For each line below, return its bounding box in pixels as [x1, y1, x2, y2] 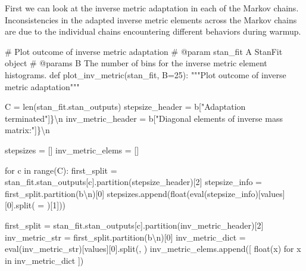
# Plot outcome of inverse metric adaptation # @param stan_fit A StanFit [5, 45, 283, 57]
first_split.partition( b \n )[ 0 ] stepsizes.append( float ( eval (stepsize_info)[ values [5, 187, 283, 199]
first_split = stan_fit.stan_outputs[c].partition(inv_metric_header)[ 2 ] [5, 218, 264, 231]
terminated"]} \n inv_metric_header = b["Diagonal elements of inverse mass [5, 112, 283, 124]
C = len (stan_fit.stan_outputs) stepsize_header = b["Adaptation [5, 100, 246, 113]
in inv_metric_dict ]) [5, 254, 84, 266]
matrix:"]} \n [5, 124, 50, 136]
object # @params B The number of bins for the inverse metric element [5, 57, 267, 69]
